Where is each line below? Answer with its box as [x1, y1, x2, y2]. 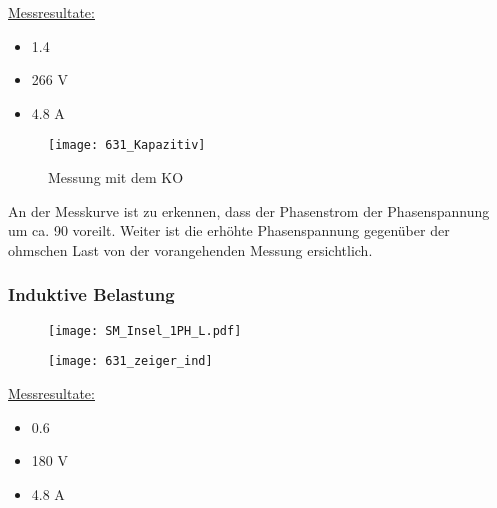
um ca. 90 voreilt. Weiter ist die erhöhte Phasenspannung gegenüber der [8, 220, 450, 241]
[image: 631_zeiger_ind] [48, 354, 213, 369]
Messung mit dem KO [48, 167, 184, 188]
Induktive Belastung [8, 282, 175, 307]
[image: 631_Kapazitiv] [48, 138, 206, 153]
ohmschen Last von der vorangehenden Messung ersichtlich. [8, 239, 373, 260]
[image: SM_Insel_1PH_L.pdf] [48, 323, 242, 338]
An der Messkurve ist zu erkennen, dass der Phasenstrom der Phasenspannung [8, 200, 490, 221]
